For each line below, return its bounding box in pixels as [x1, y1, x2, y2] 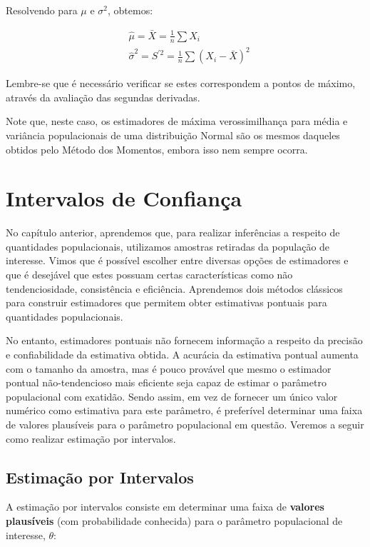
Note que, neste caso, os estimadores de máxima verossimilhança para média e [6, 114, 348, 129]
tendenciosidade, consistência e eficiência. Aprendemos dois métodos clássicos [6, 281, 343, 296]
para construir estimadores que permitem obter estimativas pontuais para [6, 295, 327, 310]
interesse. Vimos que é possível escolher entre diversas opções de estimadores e [6, 253, 349, 268]
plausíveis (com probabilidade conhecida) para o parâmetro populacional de [6, 513, 343, 528]
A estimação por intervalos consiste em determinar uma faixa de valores [6, 499, 324, 514]
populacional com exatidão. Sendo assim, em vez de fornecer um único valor [6, 388, 338, 403]
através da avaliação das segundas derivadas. [6, 89, 200, 104]
